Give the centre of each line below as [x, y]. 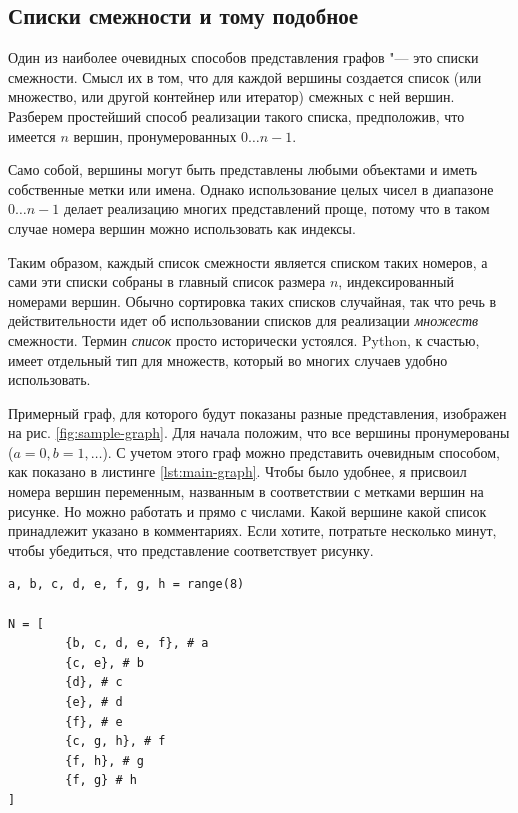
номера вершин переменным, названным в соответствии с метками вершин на [246, 491]
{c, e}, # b [105, 662]
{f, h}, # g [105, 760]
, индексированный [396, 281]
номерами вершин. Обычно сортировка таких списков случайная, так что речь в [252, 300]
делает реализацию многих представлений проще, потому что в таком [276, 208]
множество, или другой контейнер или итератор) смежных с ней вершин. [231, 96]
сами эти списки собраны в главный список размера [167, 281]
